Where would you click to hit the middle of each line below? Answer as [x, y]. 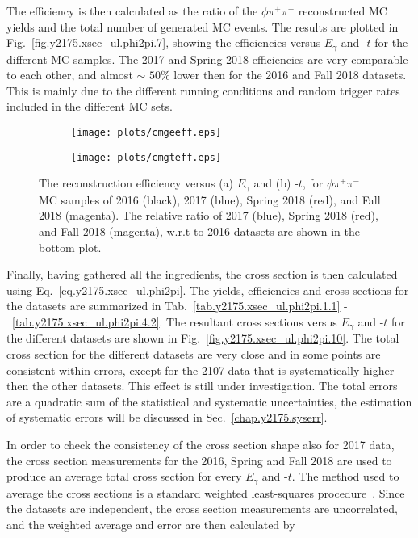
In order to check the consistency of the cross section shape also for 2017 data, [201, 444]
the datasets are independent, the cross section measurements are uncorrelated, [202, 509]
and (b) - [276, 183]
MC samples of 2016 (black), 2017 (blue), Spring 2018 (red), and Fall [210, 199]
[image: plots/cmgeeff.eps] [146, 133]
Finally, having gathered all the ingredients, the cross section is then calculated [202, 274]
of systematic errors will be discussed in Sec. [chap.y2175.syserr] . [167, 417]
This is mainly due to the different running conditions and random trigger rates [203, 90]
